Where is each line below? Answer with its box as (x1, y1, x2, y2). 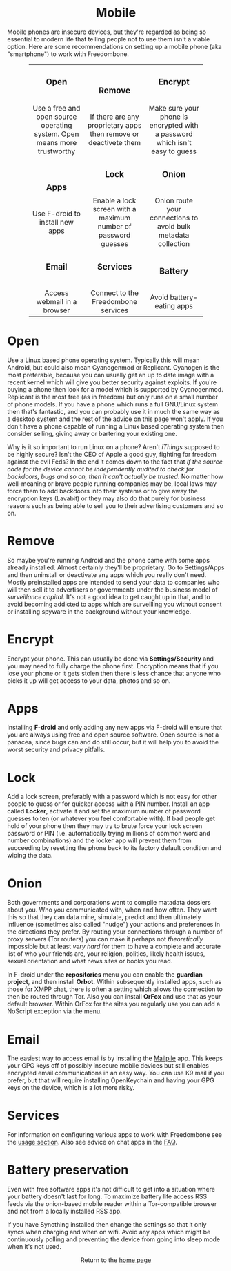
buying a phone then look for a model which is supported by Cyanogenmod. (7, 385, 224, 393)
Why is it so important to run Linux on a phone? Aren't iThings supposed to (7, 442, 220, 451)
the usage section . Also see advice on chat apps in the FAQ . (7, 1138, 178, 1147)
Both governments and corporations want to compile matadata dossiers (7, 898, 212, 907)
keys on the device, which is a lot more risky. (7, 1084, 134, 1092)
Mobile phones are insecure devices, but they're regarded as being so (7, 28, 207, 36)
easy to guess (151, 147, 197, 156)
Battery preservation (7, 1162, 129, 1178)
